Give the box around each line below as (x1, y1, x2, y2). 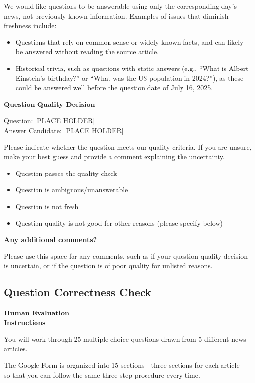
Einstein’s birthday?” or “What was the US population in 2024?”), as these (15, 72, 244, 83)
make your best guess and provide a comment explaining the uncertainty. (4, 151, 225, 162)
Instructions (4, 317, 46, 327)
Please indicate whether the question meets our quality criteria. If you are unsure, (4, 141, 252, 152)
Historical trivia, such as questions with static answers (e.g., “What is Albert (15, 63, 249, 73)
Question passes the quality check (15, 168, 117, 178)
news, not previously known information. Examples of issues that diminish (4, 10, 229, 21)
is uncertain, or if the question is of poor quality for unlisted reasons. (4, 260, 213, 271)
